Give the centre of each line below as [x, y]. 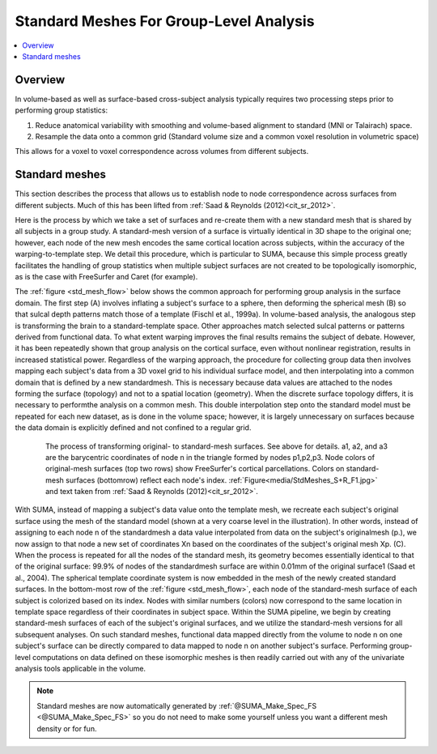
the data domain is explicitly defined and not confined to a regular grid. [133, 428]
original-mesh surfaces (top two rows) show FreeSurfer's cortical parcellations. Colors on [195, 469]
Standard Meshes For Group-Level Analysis [165, 21]
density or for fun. [67, 728]
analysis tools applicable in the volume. [80, 668]
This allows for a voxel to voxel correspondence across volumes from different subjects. [162, 151]
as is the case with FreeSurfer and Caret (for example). [106, 277]
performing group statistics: [62, 110]
